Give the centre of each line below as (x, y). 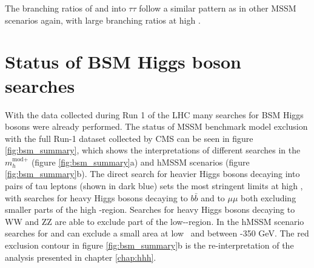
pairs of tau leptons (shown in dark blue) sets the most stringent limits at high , (154, 186)
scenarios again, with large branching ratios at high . (103, 20)
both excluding (269, 197)
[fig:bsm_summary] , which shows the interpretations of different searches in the (153, 150)
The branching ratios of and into (65, 8)
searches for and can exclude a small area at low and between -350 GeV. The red (157, 233)
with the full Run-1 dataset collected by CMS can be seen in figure (129, 138)
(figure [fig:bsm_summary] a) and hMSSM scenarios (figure (140, 162)
